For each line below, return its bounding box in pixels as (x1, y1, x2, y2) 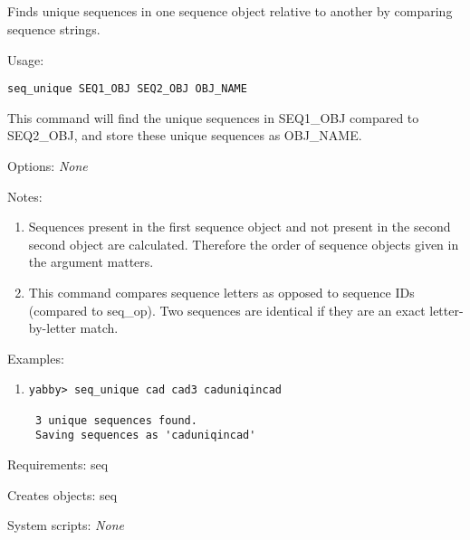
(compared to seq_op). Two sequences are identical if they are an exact (28, 300, 426, 319)
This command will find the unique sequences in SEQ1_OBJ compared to (7, 108, 419, 127)
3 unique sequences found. (34, 413, 197, 427)
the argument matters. (28, 252, 154, 271)
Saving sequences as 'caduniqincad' (34, 429, 256, 442)
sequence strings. (7, 19, 101, 38)
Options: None (7, 156, 88, 175)
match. (80, 318, 119, 337)
